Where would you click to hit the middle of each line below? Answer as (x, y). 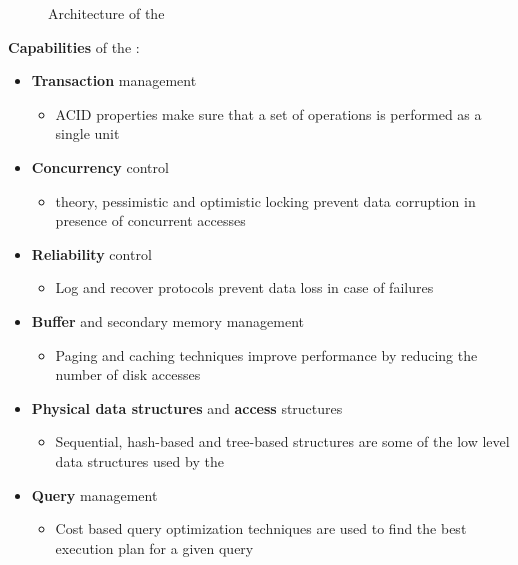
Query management (94, 494)
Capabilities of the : (74, 46)
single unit (87, 133)
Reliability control (91, 253)
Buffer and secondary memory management (168, 320)
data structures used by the (139, 460)
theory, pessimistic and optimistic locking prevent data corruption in (265, 200)
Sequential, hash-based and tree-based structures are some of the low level (282, 441)
